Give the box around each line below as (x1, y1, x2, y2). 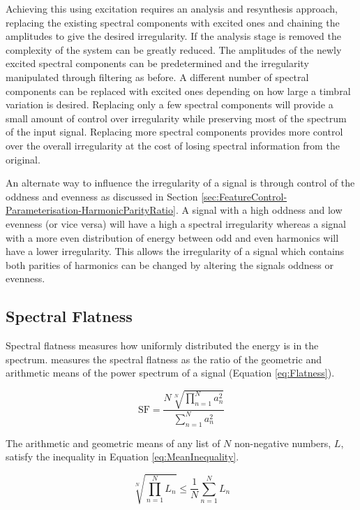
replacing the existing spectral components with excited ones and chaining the (6, 15, 340, 29)
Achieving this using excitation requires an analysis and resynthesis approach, (6, 1, 338, 15)
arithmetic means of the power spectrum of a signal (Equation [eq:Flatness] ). (6, 365, 335, 380)
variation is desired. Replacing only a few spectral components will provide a (6, 97, 333, 112)
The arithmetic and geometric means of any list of (6, 435, 220, 450)
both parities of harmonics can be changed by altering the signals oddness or (6, 257, 334, 272)
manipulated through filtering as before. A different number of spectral (6, 69, 309, 84)
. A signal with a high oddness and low (175, 203, 343, 217)
